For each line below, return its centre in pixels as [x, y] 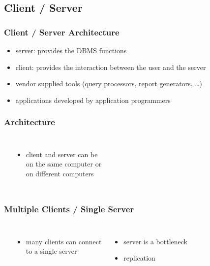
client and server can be [62, 154]
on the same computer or [64, 164]
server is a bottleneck [155, 241]
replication [139, 258]
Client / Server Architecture [62, 32]
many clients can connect [64, 241]
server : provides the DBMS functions [71, 50]
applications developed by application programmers [93, 100]
